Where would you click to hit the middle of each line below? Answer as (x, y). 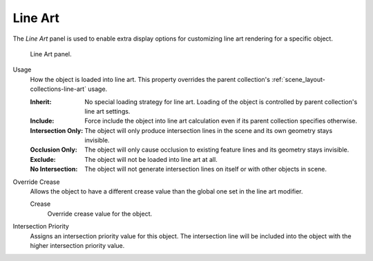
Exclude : (43, 159)
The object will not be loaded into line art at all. (151, 159)
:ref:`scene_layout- (299, 79)
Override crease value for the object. (99, 213)
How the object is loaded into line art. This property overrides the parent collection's (150, 79)
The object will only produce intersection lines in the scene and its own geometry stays (209, 130)
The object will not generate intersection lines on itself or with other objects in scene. (206, 169)
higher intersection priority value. (77, 245)
